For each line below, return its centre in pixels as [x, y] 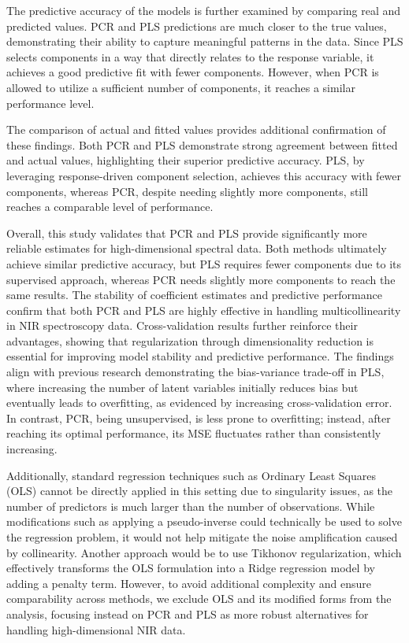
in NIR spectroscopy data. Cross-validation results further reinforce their [182, 325]
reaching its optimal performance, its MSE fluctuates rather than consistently [194, 433]
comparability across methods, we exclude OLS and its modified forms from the [199, 599]
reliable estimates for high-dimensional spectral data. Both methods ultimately [197, 248]
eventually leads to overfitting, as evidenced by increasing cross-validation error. [199, 403]
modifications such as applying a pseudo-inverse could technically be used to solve [204, 521]
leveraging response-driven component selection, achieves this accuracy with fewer [204, 175]
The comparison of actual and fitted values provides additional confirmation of [196, 129]
